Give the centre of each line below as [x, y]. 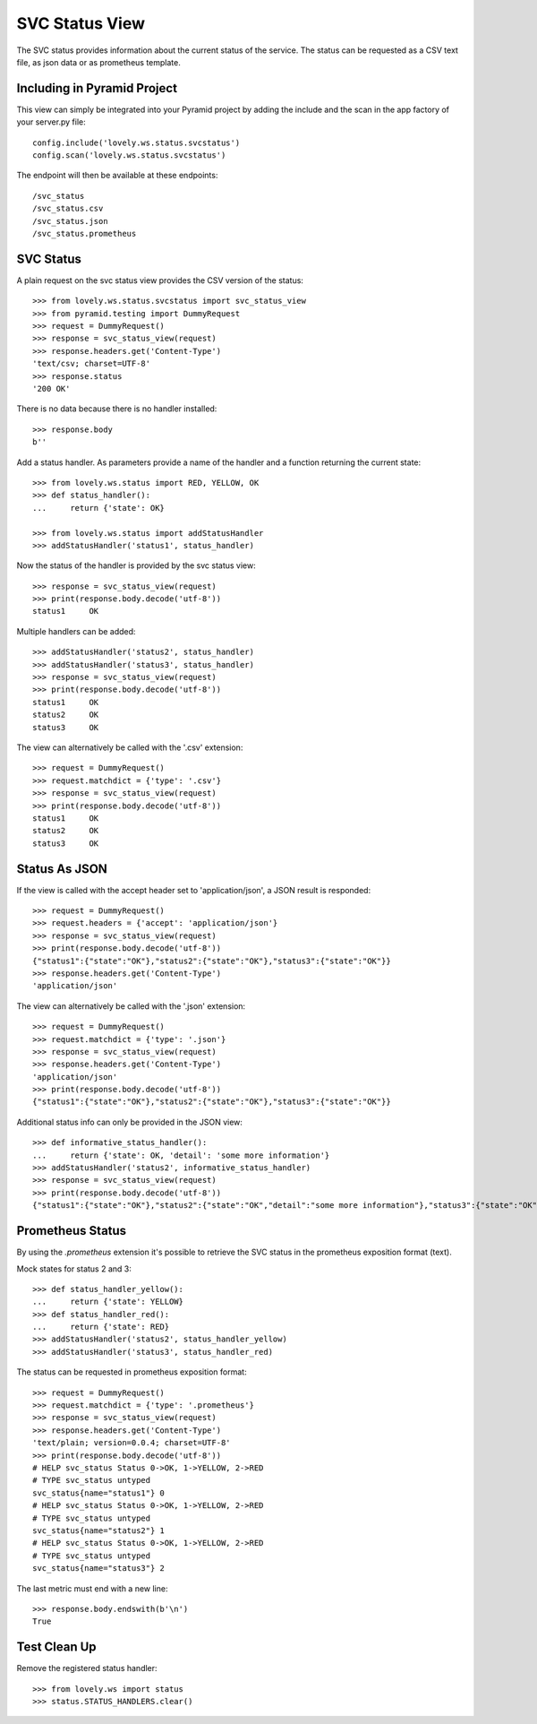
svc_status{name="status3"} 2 [99, 1569]
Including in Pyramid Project [97, 88]
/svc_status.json [70, 221]
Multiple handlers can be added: [76, 631]
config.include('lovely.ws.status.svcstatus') [136, 142]
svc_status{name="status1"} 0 [99, 1493]
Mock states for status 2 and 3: [74, 1269]
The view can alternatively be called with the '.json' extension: [131, 1006]
